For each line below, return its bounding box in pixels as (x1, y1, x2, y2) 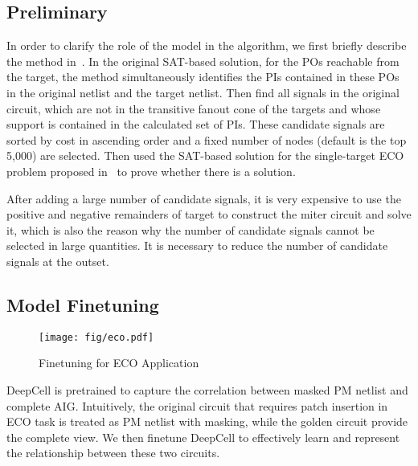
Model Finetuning (6, 292, 159, 317)
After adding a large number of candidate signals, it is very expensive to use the (6, 190, 401, 206)
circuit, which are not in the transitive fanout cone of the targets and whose (6, 100, 381, 117)
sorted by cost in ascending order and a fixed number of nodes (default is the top (6, 131, 407, 148)
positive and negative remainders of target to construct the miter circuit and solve (6, 206, 412, 223)
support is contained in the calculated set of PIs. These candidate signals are (6, 116, 385, 133)
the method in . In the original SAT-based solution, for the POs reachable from (6, 52, 400, 69)
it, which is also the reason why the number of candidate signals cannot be (6, 221, 375, 238)
